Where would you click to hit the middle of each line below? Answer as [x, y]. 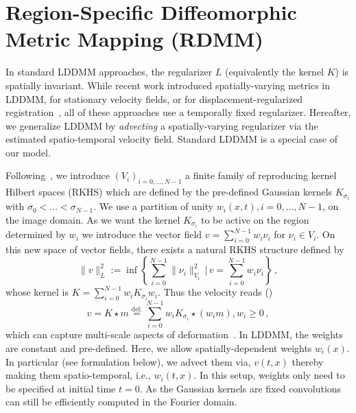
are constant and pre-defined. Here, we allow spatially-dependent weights [159, 347]
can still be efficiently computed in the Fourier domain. [121, 402]
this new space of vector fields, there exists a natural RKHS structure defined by [175, 249]
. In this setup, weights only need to [269, 375]
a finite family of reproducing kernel [261, 175]
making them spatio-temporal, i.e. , [78, 375]
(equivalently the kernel [274, 72]
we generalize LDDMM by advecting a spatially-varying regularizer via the [162, 125]
